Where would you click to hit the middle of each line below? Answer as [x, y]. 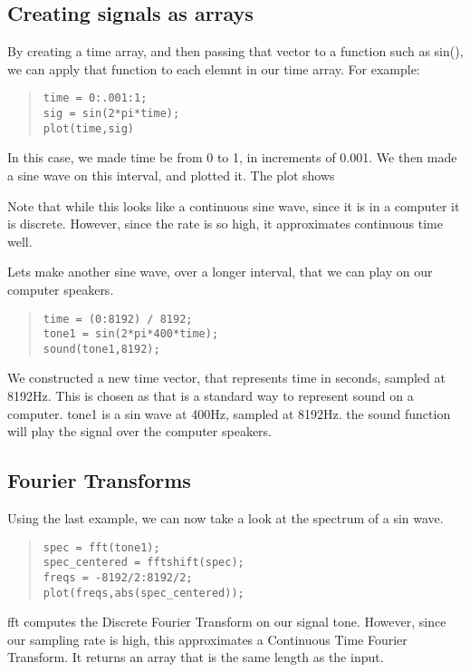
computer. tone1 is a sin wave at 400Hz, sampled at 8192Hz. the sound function [229, 413]
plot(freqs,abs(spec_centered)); [144, 593]
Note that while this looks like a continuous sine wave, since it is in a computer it [234, 205]
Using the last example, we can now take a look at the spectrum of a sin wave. [225, 518]
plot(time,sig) [89, 128]
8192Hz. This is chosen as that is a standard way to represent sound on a [211, 396]
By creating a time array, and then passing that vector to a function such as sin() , [235, 51]
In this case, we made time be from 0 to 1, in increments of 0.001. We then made [232, 157]
